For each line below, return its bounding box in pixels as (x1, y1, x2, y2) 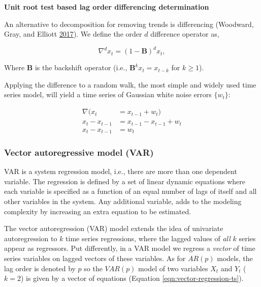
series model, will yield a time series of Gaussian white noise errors (4, 89, 212, 100)
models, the (217, 253, 253, 264)
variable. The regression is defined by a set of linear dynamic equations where (4, 176, 246, 186)
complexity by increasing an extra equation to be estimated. (4, 206, 191, 216)
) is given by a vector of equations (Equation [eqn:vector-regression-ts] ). (20, 273, 244, 283)
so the (84, 263, 103, 273)
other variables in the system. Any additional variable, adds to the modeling (4, 196, 242, 207)
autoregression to (4, 233, 57, 243)
